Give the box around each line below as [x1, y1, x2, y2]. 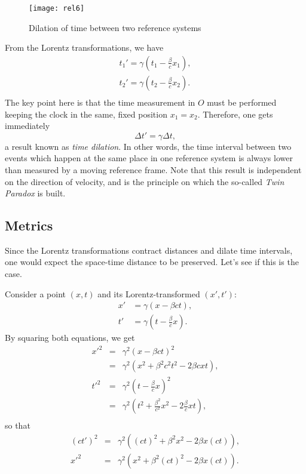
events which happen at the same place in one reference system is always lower [5, 152, 293, 164]
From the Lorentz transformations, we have [5, 41, 164, 54]
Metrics [5, 216, 53, 235]
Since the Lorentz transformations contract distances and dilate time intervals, [5, 244, 293, 256]
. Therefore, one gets [197, 107, 273, 120]
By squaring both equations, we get [5, 331, 135, 344]
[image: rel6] [29, 4, 85, 13]
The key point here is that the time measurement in [5, 96, 195, 108]
